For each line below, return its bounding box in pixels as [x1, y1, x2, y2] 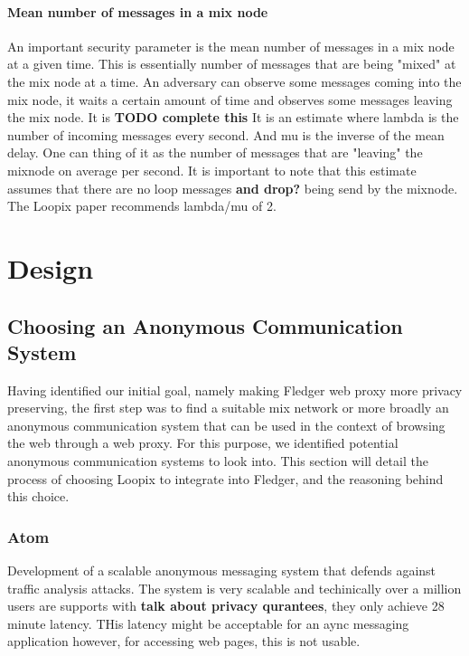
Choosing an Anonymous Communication [7, 311, 403, 339]
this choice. [7, 487, 70, 506]
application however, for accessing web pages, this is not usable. [7, 632, 361, 651]
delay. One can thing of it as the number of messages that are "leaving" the [7, 143, 423, 162]
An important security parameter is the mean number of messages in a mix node [7, 36, 455, 55]
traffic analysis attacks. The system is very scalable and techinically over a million [7, 578, 462, 597]
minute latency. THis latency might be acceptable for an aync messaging [7, 613, 409, 632]
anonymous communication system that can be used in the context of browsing [7, 415, 446, 434]
